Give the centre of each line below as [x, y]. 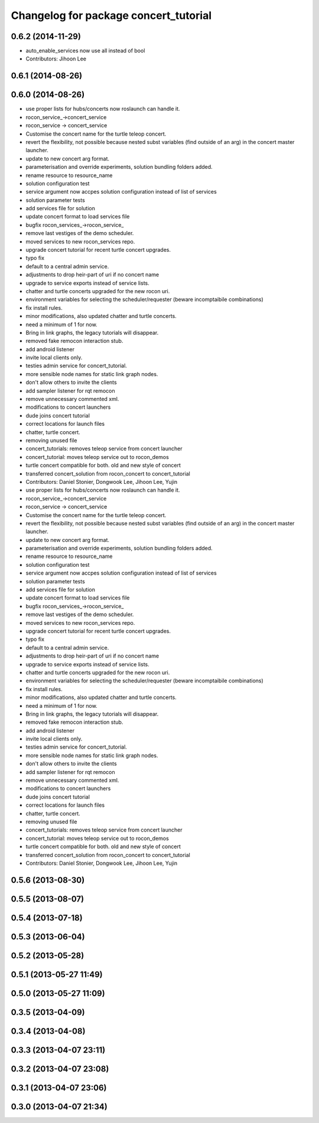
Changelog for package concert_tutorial [111, 15]
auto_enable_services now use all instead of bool [85, 51]
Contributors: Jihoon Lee [56, 59]
